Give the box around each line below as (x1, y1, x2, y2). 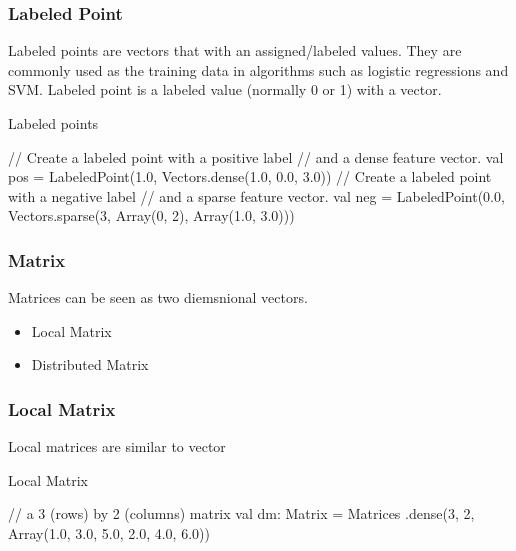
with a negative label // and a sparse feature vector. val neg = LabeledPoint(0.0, (8, 185, 505, 206)
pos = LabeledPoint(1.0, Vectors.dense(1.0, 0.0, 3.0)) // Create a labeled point (8, 166, 492, 187)
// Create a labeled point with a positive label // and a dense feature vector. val (8, 146, 504, 167)
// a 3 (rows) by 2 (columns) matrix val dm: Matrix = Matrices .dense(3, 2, (8, 503, 475, 524)
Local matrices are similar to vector (8, 436, 226, 457)
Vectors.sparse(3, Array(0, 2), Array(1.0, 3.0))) (8, 205, 295, 226)
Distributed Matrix (31, 354, 149, 375)
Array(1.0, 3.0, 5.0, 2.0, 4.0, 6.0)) (8, 522, 210, 543)
